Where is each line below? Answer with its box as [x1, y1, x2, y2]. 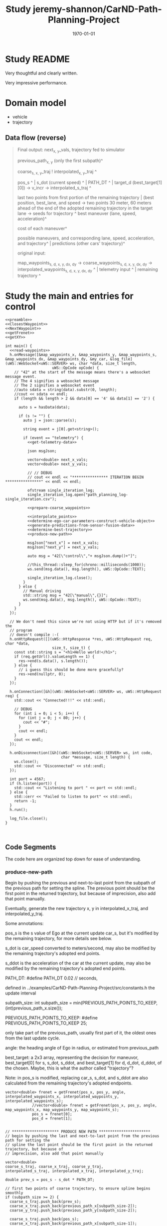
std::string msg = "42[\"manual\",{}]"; [23, 593, 108, 598]
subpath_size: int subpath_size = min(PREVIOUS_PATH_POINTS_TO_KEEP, [5, 1000, 158, 1006]
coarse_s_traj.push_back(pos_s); [9, 1216, 79, 1222]
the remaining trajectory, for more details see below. [5, 935, 112, 941]
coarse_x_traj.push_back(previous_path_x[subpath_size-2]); [9, 1203, 137, 1208]
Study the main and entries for [5, 290, 134, 301]
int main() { [5, 343, 32, 348]
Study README [5, 53, 70, 64]
